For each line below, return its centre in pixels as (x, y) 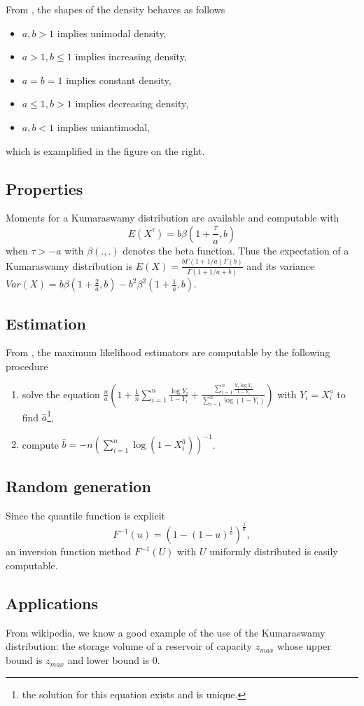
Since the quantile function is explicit (85, 515)
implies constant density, (119, 80)
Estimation (46, 323)
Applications (52, 603)
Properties (44, 188)
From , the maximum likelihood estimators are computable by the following (168, 352)
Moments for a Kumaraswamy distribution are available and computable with (173, 218)
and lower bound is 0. (114, 660)
